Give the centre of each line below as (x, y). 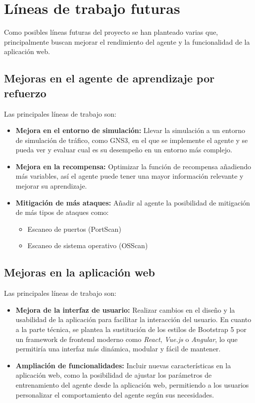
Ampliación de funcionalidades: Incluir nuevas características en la (123, 365)
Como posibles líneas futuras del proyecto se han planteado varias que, (111, 32)
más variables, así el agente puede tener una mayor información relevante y (129, 176)
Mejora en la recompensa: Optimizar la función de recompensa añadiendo (133, 166)
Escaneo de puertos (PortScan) (74, 229)
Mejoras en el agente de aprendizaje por (109, 78)
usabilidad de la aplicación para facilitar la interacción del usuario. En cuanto (133, 319)
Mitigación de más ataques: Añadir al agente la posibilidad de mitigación (133, 202)
